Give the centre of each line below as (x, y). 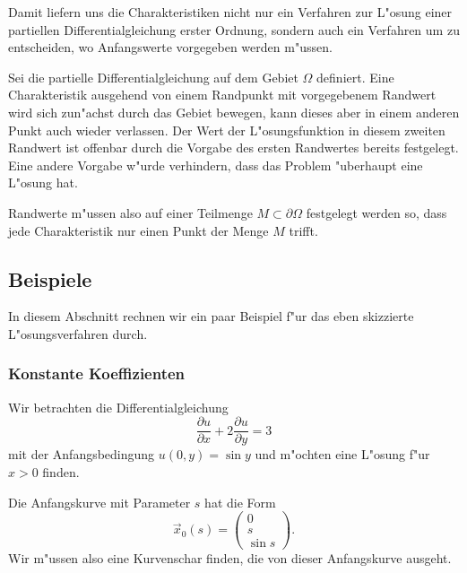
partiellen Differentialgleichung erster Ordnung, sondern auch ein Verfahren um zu (234, 29)
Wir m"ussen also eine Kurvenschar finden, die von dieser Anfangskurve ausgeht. (230, 558)
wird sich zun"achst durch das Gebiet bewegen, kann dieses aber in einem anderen (234, 112)
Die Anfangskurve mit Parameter (99, 502)
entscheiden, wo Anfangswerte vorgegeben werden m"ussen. (170, 47)
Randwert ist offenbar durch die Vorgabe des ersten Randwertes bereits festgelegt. (233, 148)
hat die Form (240, 502)
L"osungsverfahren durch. (78, 333)
